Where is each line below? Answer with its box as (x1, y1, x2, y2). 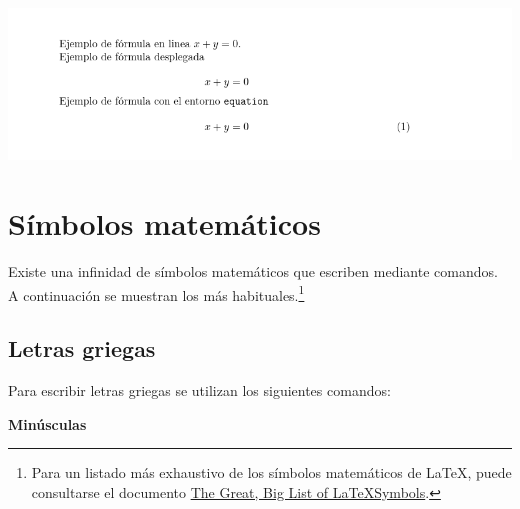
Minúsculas (8, 413, 87, 434)
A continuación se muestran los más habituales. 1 (8, 281, 305, 305)
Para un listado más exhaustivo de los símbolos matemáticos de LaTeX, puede (31, 462, 512, 483)
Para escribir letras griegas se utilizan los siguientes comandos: (8, 380, 391, 401)
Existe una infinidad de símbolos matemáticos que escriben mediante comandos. (8, 261, 498, 282)
